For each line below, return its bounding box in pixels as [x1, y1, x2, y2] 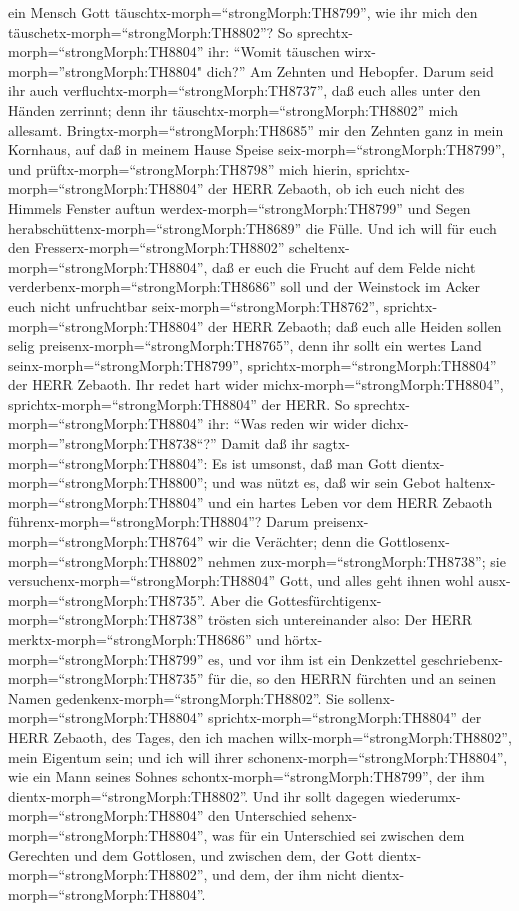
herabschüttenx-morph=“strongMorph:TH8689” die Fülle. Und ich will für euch [8, 217, 497, 238]
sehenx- [311, 805, 357, 826]
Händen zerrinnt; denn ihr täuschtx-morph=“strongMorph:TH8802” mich [8, 99, 459, 120]
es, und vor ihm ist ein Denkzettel [208, 648, 417, 669]
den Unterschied [208, 805, 307, 826]
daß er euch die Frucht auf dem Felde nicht [212, 256, 476, 277]
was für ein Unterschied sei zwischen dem [212, 824, 465, 845]
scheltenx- [289, 237, 350, 258]
